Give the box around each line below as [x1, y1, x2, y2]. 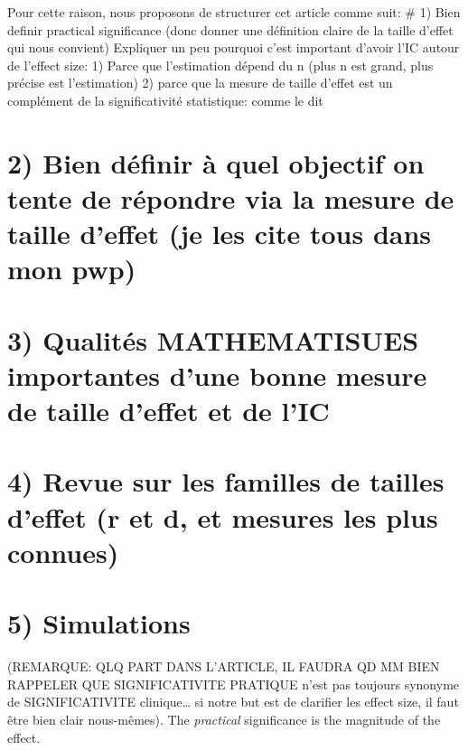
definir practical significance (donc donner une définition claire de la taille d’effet [7, 20, 454, 39]
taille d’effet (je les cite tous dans [7, 215, 432, 252]
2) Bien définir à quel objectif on [7, 144, 425, 181]
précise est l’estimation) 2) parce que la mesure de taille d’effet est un [7, 73, 393, 92]
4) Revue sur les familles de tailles [7, 463, 445, 500]
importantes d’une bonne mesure [7, 356, 427, 393]
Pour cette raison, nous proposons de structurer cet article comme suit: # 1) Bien [7, 3, 461, 21]
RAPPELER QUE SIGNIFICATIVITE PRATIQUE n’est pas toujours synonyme [7, 674, 460, 693]
